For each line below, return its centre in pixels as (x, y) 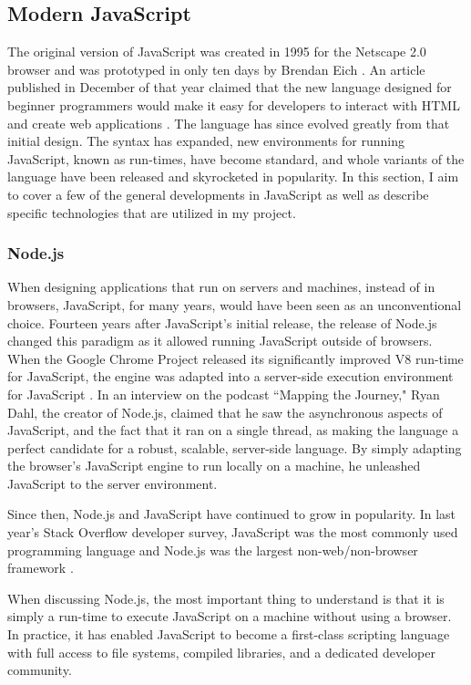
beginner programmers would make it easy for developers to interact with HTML (234, 104)
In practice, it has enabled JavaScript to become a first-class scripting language (229, 634)
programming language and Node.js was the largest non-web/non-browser (213, 550)
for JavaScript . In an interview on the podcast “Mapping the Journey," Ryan (224, 394)
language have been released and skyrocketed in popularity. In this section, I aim (233, 176)
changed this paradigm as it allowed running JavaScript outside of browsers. (220, 341)
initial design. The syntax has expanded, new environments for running (206, 141)
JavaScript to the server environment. (113, 483)
